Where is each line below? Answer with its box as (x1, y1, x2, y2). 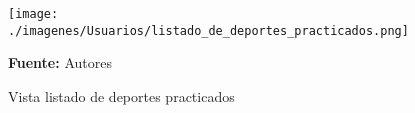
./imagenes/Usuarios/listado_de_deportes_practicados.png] (8, 23, 409, 38)
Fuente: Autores (8, 52, 112, 73)
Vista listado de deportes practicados (8, 85, 235, 106)
